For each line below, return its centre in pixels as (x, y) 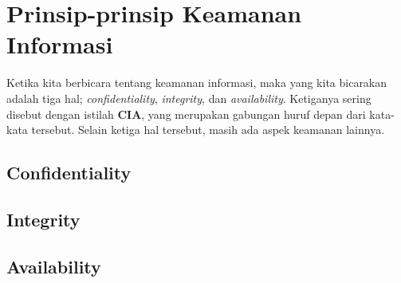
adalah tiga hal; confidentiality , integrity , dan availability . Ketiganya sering (189, 98)
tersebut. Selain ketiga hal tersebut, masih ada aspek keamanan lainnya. (208, 130)
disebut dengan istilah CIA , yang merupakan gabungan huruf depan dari (186, 114)
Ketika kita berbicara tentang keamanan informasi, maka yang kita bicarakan (197, 83)
